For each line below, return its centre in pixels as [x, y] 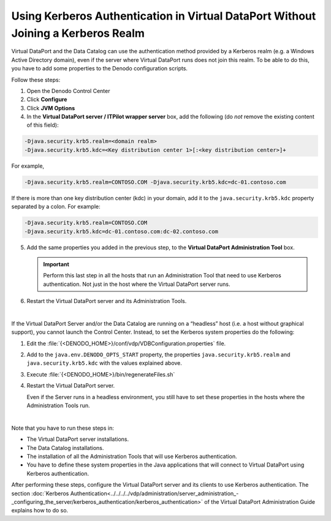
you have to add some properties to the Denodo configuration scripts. [100, 69]
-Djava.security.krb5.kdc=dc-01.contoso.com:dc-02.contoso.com [121, 231]
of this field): [43, 125]
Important [56, 264]
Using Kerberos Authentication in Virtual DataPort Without [164, 16]
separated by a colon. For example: [56, 207]
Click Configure [47, 99]
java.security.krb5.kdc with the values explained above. [104, 363]
